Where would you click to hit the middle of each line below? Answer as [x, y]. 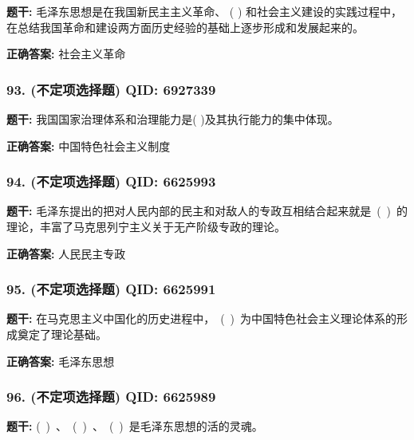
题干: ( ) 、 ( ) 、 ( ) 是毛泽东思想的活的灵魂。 [135, 426]
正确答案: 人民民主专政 [66, 253]
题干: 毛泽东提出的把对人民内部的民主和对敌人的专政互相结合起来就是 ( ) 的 [207, 211]
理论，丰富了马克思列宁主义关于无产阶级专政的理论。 [146, 226]
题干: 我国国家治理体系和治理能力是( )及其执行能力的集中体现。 [173, 119]
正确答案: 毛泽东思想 [61, 361]
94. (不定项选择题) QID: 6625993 [111, 181]
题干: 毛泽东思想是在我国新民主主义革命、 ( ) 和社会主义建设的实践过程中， [205, 11]
